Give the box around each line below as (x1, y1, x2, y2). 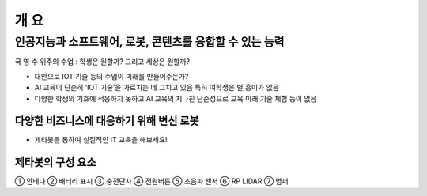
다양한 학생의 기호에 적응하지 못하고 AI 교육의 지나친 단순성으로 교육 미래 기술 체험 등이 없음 (34, 93, 317, 103)
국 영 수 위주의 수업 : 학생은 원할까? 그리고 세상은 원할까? (14, 57, 190, 66)
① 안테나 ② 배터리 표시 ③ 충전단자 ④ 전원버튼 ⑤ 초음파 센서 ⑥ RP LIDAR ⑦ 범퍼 (14, 176, 289, 186)
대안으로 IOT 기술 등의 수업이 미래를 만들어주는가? (34, 71, 189, 81)
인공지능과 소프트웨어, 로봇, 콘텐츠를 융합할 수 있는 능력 (14, 35, 285, 49)
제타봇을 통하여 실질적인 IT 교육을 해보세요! (34, 135, 168, 145)
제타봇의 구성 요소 (14, 156, 96, 169)
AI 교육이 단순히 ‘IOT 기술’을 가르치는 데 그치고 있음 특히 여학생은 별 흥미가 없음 (34, 83, 280, 92)
